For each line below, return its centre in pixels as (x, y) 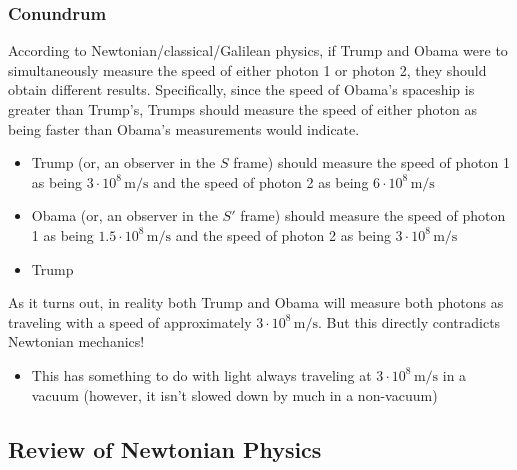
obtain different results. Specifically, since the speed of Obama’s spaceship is (241, 89)
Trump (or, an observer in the (123, 162)
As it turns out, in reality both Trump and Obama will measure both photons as (256, 302)
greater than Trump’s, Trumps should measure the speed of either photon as (242, 109)
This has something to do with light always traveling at (201, 374)
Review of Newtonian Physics (165, 448)
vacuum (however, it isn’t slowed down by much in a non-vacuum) (234, 394)
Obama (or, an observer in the (124, 215)
